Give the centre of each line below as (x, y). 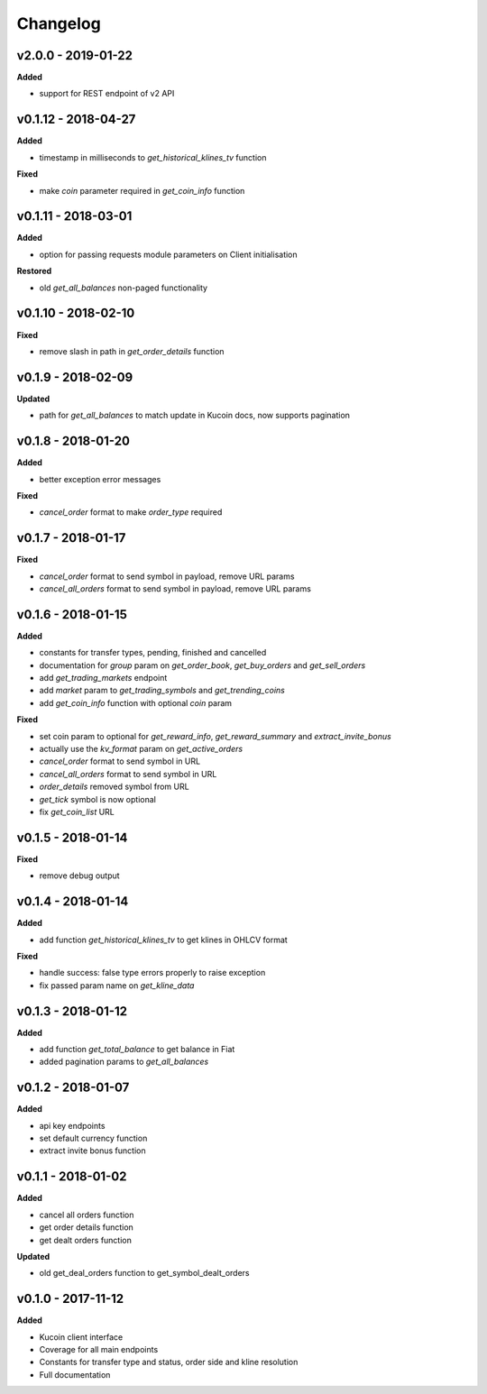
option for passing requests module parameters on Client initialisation (168, 254)
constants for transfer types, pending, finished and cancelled (153, 653)
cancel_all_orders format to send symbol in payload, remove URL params (175, 588)
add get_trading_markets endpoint (103, 678)
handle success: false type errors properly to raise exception (152, 973)
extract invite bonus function (92, 1151)
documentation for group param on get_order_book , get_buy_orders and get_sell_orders (202, 665)
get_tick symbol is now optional (98, 799)
